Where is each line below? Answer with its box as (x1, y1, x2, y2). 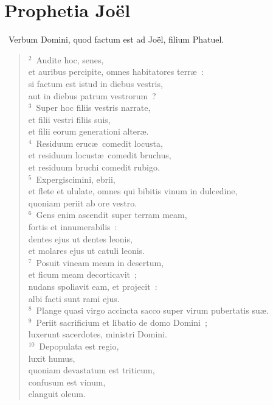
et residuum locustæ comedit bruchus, (28, 149, 171, 161)
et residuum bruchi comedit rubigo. (28, 161, 160, 174)
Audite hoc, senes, (36, 53, 104, 66)
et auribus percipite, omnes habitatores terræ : (28, 65, 204, 78)
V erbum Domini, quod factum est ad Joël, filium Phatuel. (9, 33, 224, 46)
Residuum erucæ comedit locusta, (36, 136, 163, 149)
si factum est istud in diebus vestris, (28, 77, 163, 90)
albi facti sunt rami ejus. (28, 292, 120, 305)
